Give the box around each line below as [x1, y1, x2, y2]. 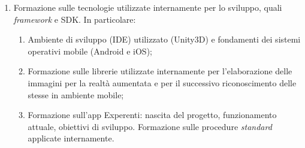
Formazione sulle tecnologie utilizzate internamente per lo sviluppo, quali [13, 1, 282, 13]
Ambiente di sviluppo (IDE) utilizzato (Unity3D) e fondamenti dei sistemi [28, 33, 301, 46]
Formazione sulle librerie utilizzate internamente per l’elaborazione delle [28, 65, 292, 77]
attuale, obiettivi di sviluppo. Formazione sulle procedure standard [28, 120, 272, 132]
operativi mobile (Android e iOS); [28, 44, 152, 57]
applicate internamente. [28, 132, 114, 144]
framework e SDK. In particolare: [13, 13, 136, 25]
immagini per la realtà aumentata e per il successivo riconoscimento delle [28, 76, 297, 89]
